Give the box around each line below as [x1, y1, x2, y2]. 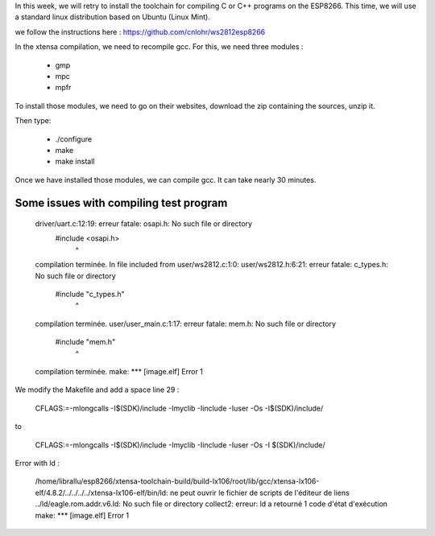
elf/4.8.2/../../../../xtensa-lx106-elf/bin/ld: [35, 488, 168, 497]
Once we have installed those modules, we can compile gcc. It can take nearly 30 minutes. [14, 175, 317, 184]
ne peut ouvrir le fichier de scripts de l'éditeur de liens [169, 488, 350, 497]
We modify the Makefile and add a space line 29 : [14, 385, 180, 394]
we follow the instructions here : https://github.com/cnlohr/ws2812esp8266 [14, 27, 266, 36]
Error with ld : [14, 458, 60, 468]
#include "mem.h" [55, 337, 116, 347]
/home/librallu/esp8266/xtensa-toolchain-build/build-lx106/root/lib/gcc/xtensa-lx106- [35, 476, 320, 486]
